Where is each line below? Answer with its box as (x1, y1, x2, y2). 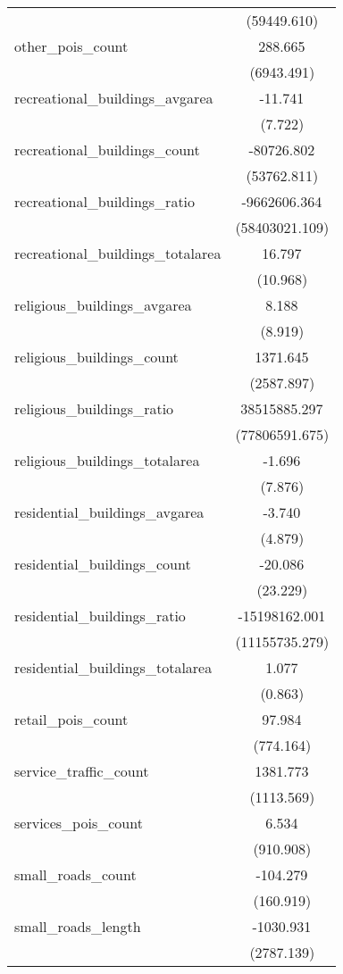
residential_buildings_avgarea (14, 502, 205, 522)
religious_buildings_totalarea (14, 450, 200, 470)
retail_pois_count (14, 709, 129, 729)
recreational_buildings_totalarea (14, 243, 222, 263)
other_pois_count (14, 36, 129, 56)
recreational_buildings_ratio (14, 191, 196, 212)
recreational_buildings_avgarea (14, 87, 213, 108)
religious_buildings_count (14, 346, 179, 367)
